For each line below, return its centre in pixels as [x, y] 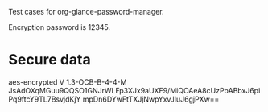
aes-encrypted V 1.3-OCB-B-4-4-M [68, 82]
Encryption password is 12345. [60, 27]
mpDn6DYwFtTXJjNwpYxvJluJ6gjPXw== [151, 99]
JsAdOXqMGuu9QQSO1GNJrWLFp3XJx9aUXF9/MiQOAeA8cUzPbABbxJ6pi [134, 90]
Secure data [49, 60]
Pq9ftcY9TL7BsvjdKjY [45, 99]
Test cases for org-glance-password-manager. [86, 12]
